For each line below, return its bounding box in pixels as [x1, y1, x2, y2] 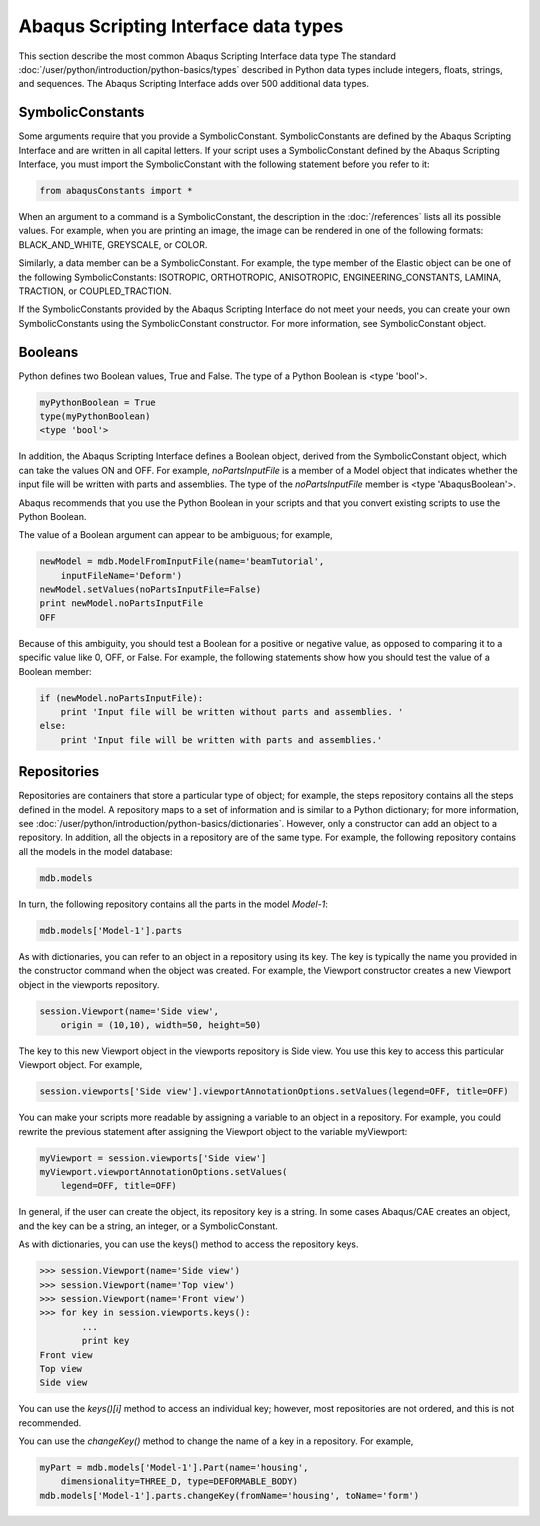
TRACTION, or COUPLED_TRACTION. [18, 285, 172, 297]
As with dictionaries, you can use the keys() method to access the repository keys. [18, 1238, 359, 1250]
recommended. [18, 1416, 82, 1429]
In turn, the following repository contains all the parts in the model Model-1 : [18, 898, 329, 910]
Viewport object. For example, [18, 1059, 143, 1071]
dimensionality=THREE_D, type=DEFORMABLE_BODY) [60, 1476, 299, 1487]
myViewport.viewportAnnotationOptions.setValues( [39, 1166, 288, 1178]
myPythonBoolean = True [39, 396, 157, 408]
